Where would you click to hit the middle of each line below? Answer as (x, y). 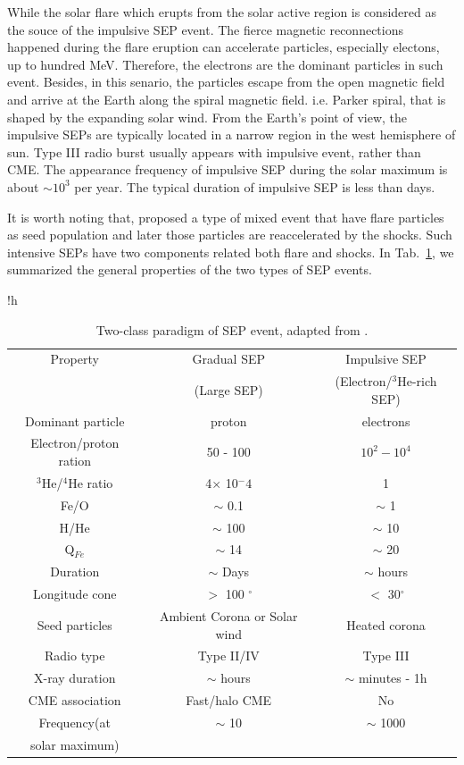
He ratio (91, 482)
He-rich (417, 381)
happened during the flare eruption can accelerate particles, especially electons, (224, 47)
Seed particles (75, 624)
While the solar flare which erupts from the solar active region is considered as (222, 12)
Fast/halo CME (229, 700)
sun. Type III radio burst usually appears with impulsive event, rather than (214, 151)
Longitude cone (75, 594)
